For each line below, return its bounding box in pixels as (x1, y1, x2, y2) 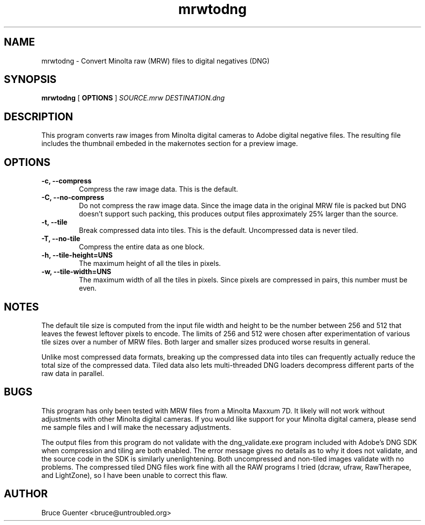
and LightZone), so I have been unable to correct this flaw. (41, 471, 228, 479)
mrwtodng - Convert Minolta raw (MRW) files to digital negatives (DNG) (41, 56, 270, 65)
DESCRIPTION (4, 110, 73, 123)
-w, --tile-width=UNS (41, 267, 112, 276)
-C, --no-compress (41, 193, 104, 202)
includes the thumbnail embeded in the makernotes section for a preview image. (41, 139, 298, 148)
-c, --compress (41, 177, 92, 185)
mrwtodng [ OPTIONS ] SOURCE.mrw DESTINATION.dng (41, 94, 225, 102)
